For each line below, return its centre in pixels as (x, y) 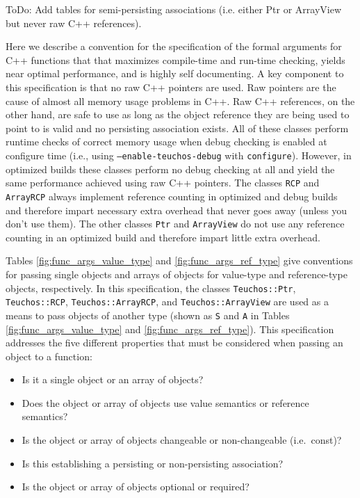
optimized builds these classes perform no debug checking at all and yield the (170, 169)
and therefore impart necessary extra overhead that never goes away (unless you (177, 210)
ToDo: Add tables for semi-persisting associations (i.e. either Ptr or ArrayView (174, 9)
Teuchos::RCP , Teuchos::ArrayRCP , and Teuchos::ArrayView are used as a (167, 302)
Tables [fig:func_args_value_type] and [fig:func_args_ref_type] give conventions (179, 260)
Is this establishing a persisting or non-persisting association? (153, 463)
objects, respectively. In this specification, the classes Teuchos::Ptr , (151, 288)
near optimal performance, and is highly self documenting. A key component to (175, 73)
